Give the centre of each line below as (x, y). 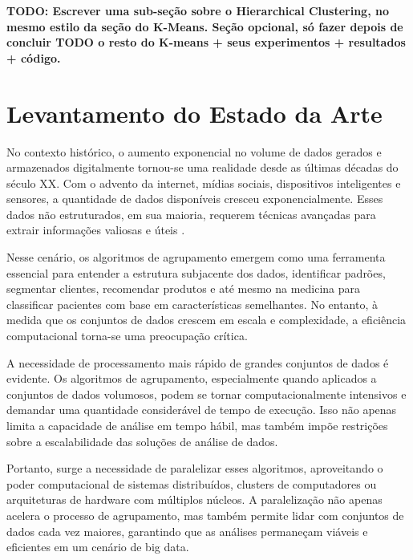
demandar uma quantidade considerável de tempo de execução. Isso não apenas (202, 410)
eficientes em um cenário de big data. (98, 547)
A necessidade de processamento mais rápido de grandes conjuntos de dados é (198, 362)
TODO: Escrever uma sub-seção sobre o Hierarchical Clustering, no (198, 10)
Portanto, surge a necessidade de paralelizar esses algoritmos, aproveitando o (195, 468)
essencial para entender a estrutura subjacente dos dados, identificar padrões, (196, 272)
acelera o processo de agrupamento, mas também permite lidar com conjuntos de (205, 515)
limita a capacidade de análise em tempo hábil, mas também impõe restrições (197, 425)
